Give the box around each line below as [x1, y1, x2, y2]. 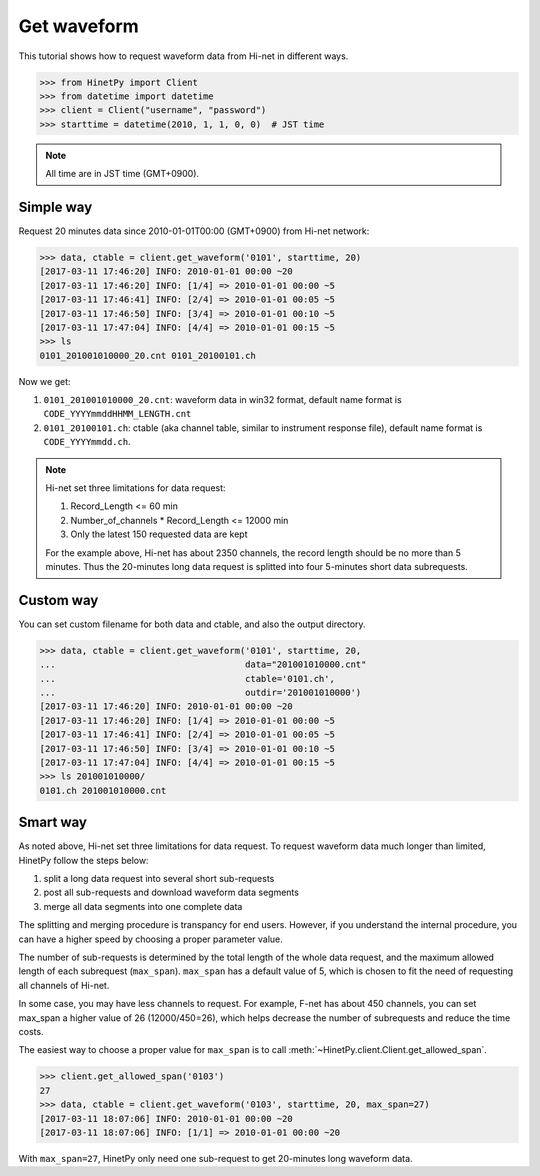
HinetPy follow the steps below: [18, 854, 149, 866]
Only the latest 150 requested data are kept [70, 528, 249, 540]
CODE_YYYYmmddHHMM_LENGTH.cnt [43, 408, 192, 420]
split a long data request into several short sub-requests [43, 873, 275, 885]
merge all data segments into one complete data [43, 900, 243, 912]
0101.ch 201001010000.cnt [39, 785, 167, 796]
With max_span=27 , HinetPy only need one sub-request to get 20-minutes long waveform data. [18, 1152, 414, 1164]
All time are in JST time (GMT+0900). [45, 168, 200, 180]
